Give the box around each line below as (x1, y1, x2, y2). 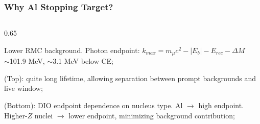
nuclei (34, 110, 53, 120)
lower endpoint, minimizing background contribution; (68, 110, 235, 120)
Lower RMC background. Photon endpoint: (4, 44, 140, 55)
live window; (4, 83, 43, 93)
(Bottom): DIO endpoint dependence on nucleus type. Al (4, 100, 183, 111)
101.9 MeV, (9, 56, 45, 66)
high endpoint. (198, 100, 244, 111)
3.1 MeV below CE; (53, 56, 113, 66)
